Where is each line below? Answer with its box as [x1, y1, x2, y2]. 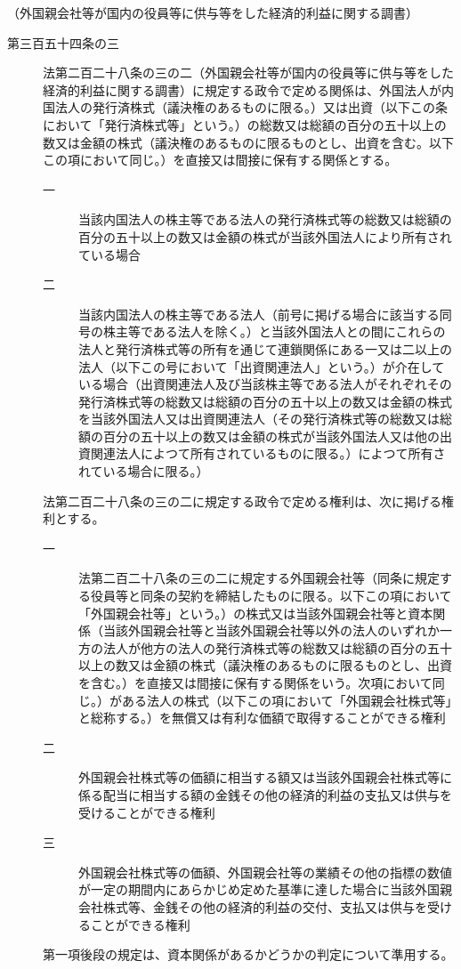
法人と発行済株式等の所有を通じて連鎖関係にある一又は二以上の [78, 339, 452, 358]
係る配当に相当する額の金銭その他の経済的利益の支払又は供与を [78, 785, 452, 803]
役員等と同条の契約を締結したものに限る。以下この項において [90, 586, 452, 605]
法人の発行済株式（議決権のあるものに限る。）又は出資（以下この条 [54, 98, 448, 117]
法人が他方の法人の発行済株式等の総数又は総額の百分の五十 [102, 638, 452, 657]
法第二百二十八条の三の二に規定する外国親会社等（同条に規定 [78, 569, 440, 587]
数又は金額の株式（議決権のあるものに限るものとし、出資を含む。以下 [43, 133, 454, 151]
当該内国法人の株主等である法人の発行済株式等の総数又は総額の [78, 210, 452, 229]
